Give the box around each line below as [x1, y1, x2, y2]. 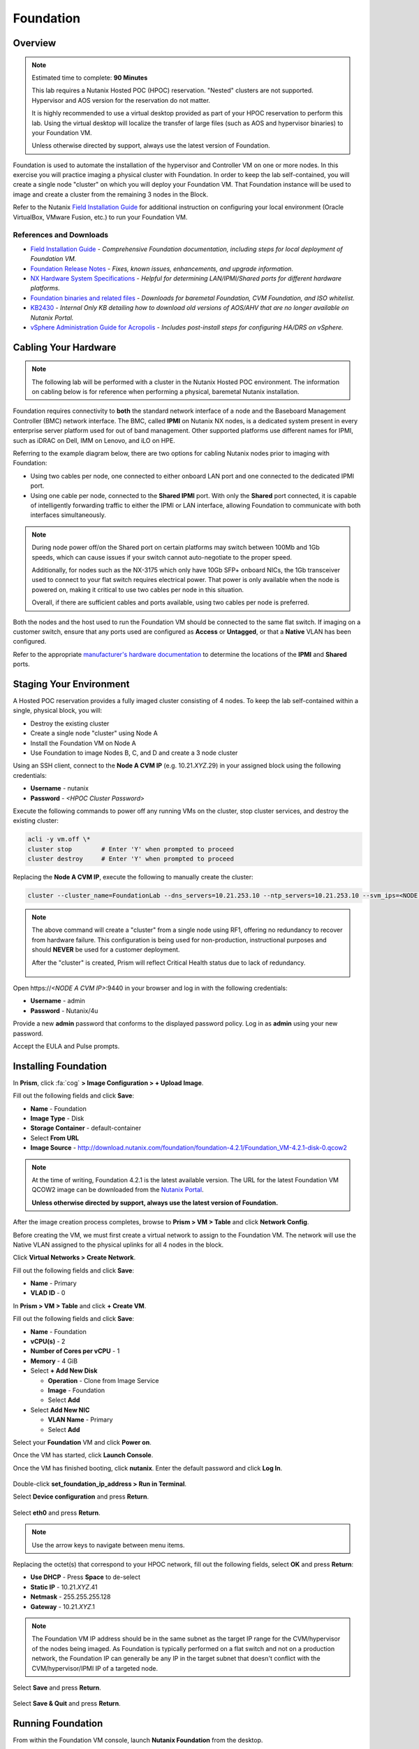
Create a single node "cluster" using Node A [30, 729, 159, 737]
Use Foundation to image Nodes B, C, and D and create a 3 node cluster [30, 749, 238, 757]
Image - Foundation [47, 1386, 105, 1394]
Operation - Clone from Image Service [47, 1376, 159, 1385]
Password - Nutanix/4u [30, 1006, 98, 1014]
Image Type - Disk [30, 1114, 84, 1122]
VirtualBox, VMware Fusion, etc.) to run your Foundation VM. [13, 213, 188, 221]
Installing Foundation [13, 1060, 108, 1072]
